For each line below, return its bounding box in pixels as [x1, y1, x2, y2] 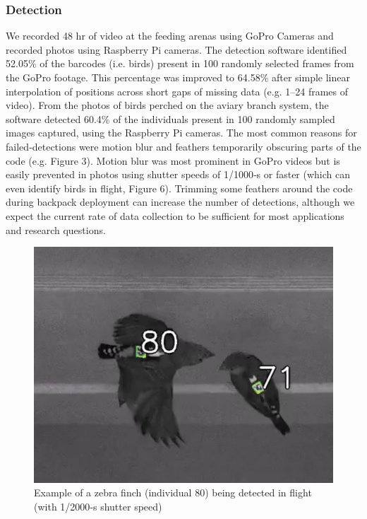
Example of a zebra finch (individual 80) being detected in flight [34, 485, 312, 500]
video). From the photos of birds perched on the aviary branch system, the [6, 98, 329, 112]
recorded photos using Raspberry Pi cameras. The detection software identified [6, 42, 347, 57]
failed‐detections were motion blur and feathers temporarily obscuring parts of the [6, 139, 361, 153]
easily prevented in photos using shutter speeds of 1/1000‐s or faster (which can [6, 167, 351, 182]
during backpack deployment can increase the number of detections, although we [6, 194, 355, 209]
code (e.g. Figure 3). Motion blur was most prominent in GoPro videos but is [6, 153, 340, 168]
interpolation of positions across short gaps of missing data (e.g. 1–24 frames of [6, 83, 349, 98]
